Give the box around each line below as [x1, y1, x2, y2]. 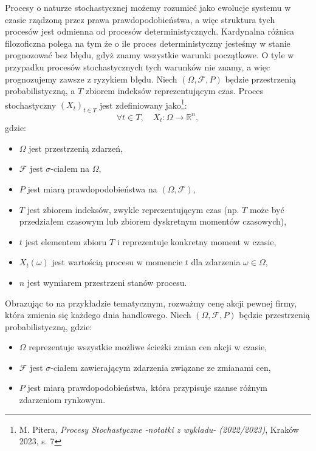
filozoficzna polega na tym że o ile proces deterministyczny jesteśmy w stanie [5, 36, 290, 49]
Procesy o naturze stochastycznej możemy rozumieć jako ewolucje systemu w [5, 1, 291, 13]
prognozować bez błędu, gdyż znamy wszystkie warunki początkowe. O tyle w [5, 49, 294, 61]
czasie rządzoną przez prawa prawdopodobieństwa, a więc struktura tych [5, 13, 275, 25]
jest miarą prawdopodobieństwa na [27, 182, 157, 195]
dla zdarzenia [191, 256, 241, 268]
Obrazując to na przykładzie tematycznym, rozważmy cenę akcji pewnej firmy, [5, 296, 297, 309]
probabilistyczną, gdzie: [5, 320, 92, 333]
